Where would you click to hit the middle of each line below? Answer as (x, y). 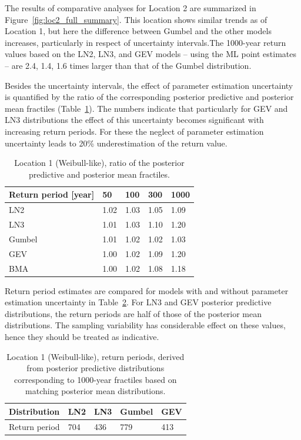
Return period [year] (52, 194)
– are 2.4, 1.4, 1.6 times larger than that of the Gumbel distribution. (128, 65)
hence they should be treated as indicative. (82, 336)
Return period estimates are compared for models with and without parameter (147, 290)
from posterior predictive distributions (96, 368)
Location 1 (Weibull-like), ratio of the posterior (99, 163)
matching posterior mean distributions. (96, 391)
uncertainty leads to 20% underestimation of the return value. (116, 143)
